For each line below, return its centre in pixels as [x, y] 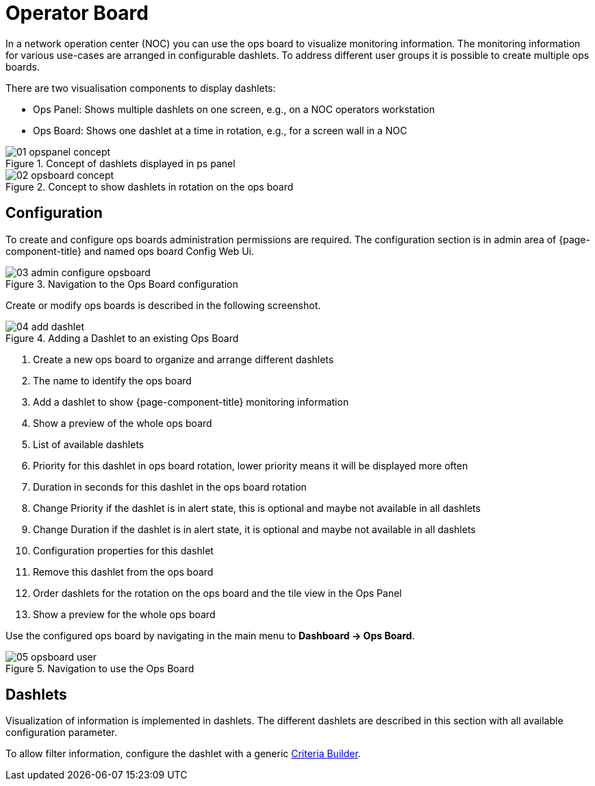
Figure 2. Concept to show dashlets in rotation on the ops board [150, 186]
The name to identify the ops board [112, 380]
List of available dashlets [89, 444]
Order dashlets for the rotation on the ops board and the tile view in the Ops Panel [217, 593]
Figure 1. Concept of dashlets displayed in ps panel [121, 163]
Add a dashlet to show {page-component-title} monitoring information [191, 402]
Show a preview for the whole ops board [124, 614]
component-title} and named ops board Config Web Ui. [130, 251]
